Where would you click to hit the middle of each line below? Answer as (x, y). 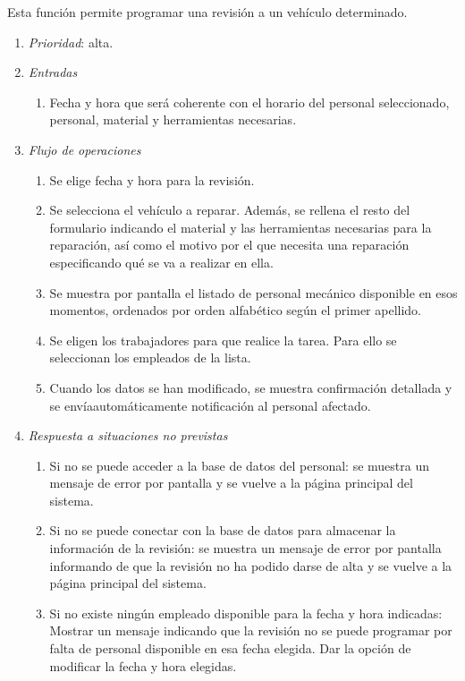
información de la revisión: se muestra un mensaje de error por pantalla (245, 548)
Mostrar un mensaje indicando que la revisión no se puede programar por (251, 630)
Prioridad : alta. (71, 42)
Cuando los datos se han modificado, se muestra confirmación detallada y (251, 387)
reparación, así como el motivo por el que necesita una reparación (229, 245)
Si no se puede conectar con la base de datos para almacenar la (223, 530)
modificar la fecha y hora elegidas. (143, 665)
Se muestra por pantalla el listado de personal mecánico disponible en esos (254, 292)
